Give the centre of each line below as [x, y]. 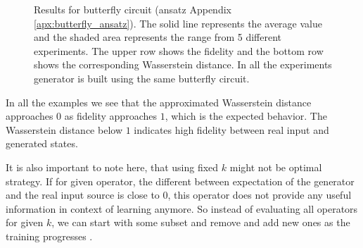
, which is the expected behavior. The [246, 116]
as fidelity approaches [110, 116]
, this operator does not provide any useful [260, 195]
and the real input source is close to [83, 195]
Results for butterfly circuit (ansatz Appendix [133, 9]
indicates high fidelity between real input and [231, 129]
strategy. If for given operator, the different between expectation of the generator [180, 181]
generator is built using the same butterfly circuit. [142, 78]
